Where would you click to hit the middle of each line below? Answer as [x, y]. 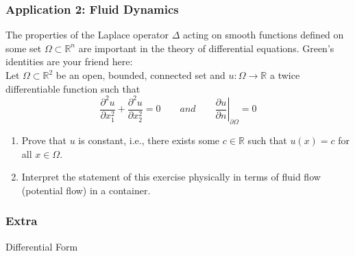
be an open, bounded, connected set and [140, 75]
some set [24, 48]
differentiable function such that [73, 88]
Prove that [44, 140]
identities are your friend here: [69, 61]
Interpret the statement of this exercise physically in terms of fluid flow [171, 177]
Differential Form [42, 246]
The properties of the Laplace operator [87, 35]
